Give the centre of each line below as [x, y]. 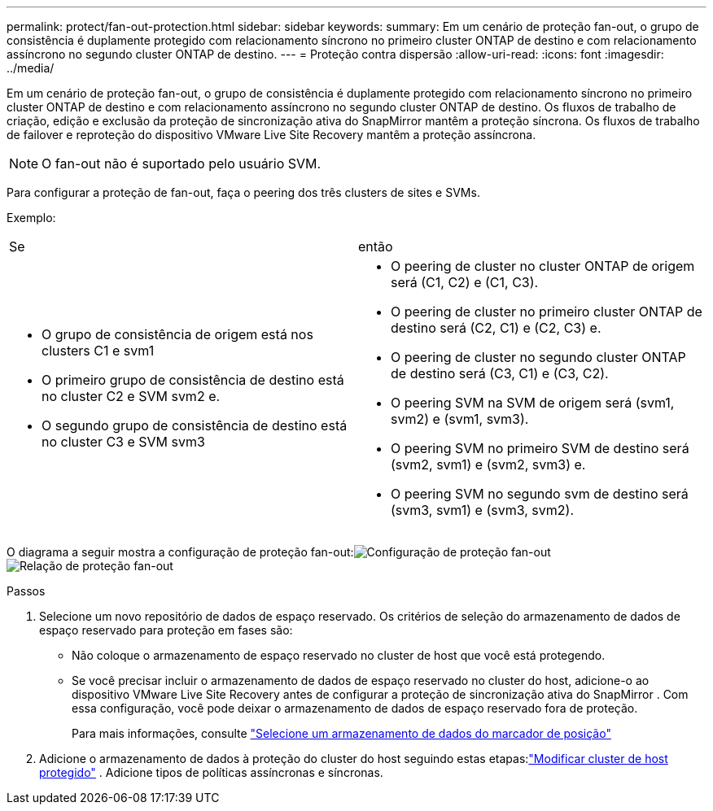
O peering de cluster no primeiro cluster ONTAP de [547, 312]
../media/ [31, 68]
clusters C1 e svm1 [98, 351]
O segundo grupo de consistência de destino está [195, 425]
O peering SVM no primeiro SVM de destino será [540, 448]
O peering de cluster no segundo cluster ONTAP [538, 357]
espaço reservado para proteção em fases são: [166, 630]
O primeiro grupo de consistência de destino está [193, 380]
